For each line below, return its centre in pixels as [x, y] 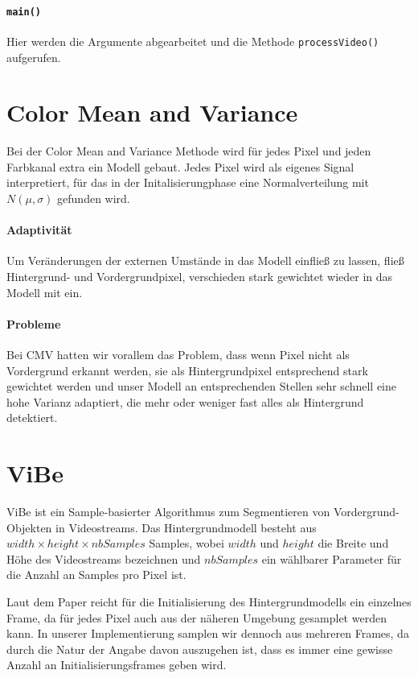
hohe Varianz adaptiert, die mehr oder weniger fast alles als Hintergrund [185, 401]
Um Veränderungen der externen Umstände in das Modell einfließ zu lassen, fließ [205, 260]
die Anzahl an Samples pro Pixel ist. [96, 575]
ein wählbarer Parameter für [332, 558]
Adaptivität [39, 230]
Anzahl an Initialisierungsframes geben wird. [117, 665]
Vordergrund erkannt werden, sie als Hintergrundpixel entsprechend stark [187, 370]
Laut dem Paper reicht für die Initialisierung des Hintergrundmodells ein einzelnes [209, 602]
